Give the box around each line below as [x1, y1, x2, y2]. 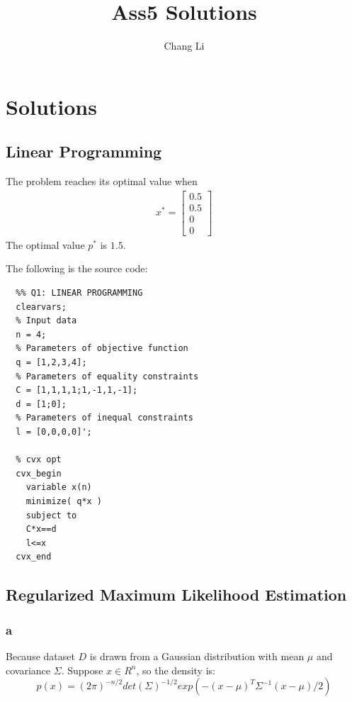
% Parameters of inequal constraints [16, 413, 193, 423]
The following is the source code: [6, 261, 148, 276]
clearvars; [16, 301, 67, 312]
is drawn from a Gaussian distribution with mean [89, 648, 305, 663]
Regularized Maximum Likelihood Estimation [6, 584, 347, 606]
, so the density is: [136, 662, 215, 677]
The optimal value [6, 237, 85, 252]
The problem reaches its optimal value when [6, 174, 198, 189]
